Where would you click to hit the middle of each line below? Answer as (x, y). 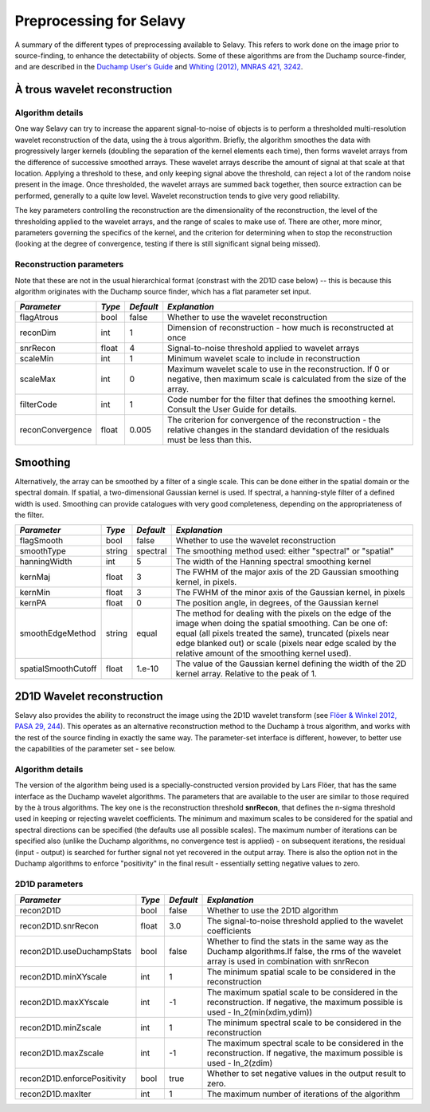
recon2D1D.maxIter (55, 1094)
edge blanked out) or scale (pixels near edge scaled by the (286, 644)
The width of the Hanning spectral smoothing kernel (274, 562)
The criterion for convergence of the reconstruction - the (274, 420)
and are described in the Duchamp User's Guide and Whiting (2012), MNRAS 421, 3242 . (159, 67)
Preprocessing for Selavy (100, 21)
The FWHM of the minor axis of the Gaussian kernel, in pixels (290, 593)
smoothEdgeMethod (58, 633)
